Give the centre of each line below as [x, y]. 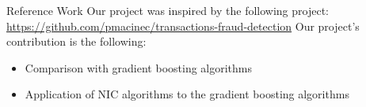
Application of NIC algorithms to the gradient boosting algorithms [187, 94]
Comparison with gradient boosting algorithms [139, 67]
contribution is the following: [76, 41]
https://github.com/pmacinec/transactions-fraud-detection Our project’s [183, 26]
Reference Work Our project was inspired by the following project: [168, 10]
